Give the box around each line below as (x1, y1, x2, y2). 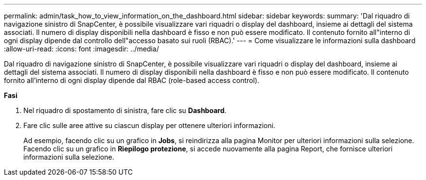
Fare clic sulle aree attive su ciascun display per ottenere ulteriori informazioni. (23, 121, 276, 130)
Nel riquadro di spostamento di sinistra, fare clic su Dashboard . (23, 106, 227, 115)
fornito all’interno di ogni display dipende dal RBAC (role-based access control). (4, 76, 260, 84)
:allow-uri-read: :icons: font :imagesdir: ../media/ (4, 45, 159, 53)
